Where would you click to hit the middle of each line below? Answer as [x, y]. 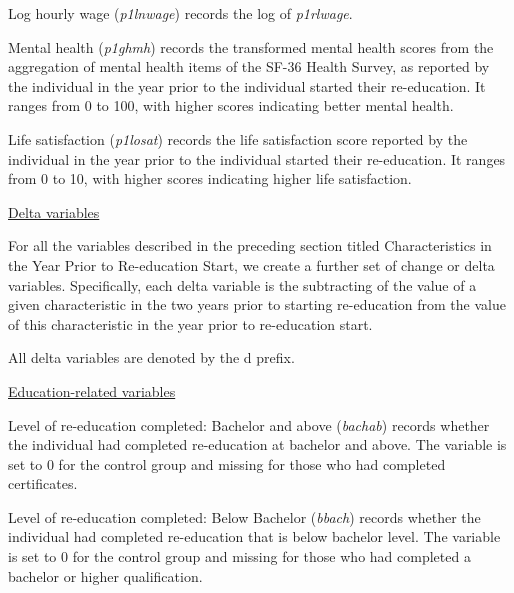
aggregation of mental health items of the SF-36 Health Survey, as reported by [249, 66]
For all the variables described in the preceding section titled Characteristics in [250, 245]
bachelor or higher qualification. [105, 575]
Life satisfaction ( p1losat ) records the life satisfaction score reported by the [238, 138]
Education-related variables [92, 390]
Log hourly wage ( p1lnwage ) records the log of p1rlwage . [180, 13]
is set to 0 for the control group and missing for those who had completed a [239, 556]
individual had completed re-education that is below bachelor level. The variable [254, 536]
